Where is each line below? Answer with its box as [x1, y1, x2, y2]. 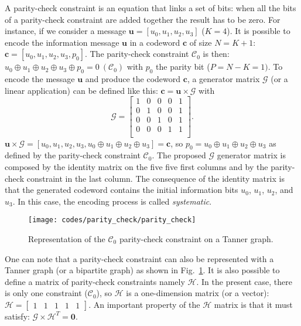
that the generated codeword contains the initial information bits [5, 184, 238, 196]
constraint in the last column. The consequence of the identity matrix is [26, 172, 285, 184]
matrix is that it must [214, 298, 293, 310]
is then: [203, 47, 230, 60]
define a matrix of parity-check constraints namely [5, 275, 185, 287]
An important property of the [93, 298, 200, 310]
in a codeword [129, 36, 180, 48]
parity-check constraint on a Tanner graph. [119, 232, 273, 244]
